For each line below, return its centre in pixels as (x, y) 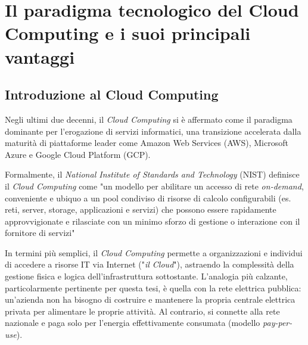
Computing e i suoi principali (128, 33)
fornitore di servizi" (40, 233)
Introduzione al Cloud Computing (112, 94)
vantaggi (40, 56)
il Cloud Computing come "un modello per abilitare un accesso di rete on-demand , (154, 186)
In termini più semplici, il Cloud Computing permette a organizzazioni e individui (154, 252)
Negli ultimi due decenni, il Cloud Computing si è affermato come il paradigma (149, 119)
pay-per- (278, 323)
